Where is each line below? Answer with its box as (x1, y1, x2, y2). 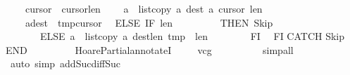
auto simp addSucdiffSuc (10, 56, 121, 71)
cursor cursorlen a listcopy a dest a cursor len (25, 1, 263, 15)
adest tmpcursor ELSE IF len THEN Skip (25, 15, 273, 29)
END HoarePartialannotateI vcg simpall (6, 42, 294, 57)
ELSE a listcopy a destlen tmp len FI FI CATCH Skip (39, 29, 345, 43)
